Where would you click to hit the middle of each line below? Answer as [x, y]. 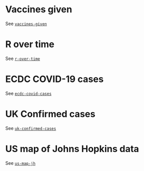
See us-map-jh [20, 163]
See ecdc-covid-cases [28, 93]
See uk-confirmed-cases [31, 128]
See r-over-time [23, 58]
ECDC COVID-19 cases [55, 79]
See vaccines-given [26, 24]
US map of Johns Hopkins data [72, 149]
